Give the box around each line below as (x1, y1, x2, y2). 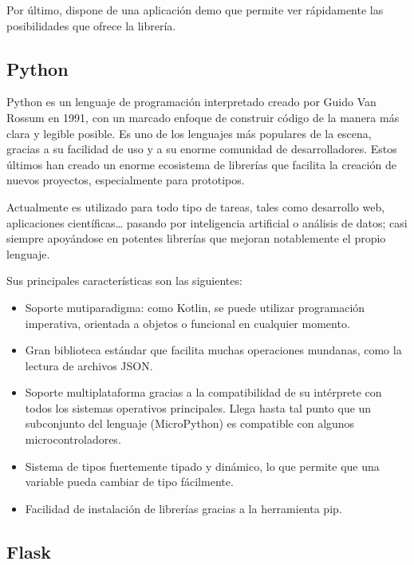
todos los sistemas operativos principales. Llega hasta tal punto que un (25, 399, 372, 416)
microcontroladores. (25, 431, 121, 448)
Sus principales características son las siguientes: (6, 272, 242, 289)
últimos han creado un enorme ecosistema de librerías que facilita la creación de (6, 156, 396, 172)
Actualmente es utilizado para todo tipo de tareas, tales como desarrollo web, (6, 198, 385, 215)
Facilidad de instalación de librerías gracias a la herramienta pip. (25, 500, 342, 516)
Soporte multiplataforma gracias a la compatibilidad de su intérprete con (25, 384, 382, 401)
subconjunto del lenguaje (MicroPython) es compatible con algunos (25, 415, 355, 432)
